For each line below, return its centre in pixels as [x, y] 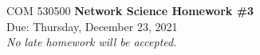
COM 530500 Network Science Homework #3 [130, 10]
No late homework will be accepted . [92, 42]
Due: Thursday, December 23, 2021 [92, 26]
